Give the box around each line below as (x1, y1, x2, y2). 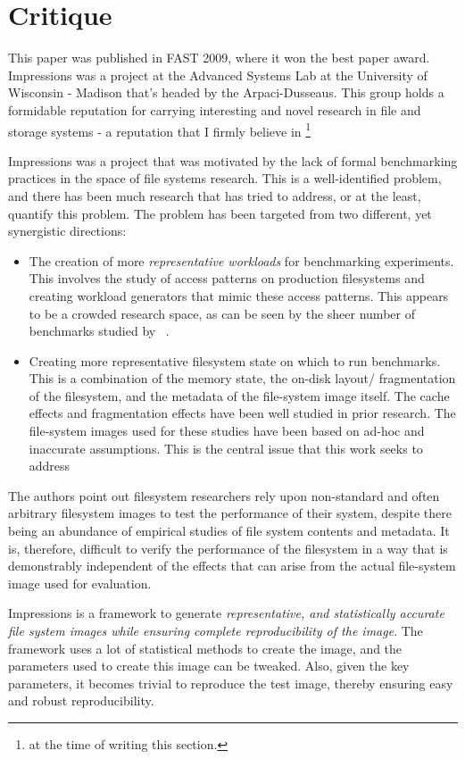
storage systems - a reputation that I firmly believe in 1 (8, 119, 311, 140)
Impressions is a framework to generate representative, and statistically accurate (8, 604, 444, 622)
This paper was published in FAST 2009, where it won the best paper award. (8, 48, 430, 67)
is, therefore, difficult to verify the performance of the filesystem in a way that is (8, 538, 448, 557)
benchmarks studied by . (29, 321, 170, 340)
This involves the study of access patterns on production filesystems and (29, 269, 425, 288)
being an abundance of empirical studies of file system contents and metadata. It (8, 521, 450, 540)
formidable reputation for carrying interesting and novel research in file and (8, 100, 421, 119)
